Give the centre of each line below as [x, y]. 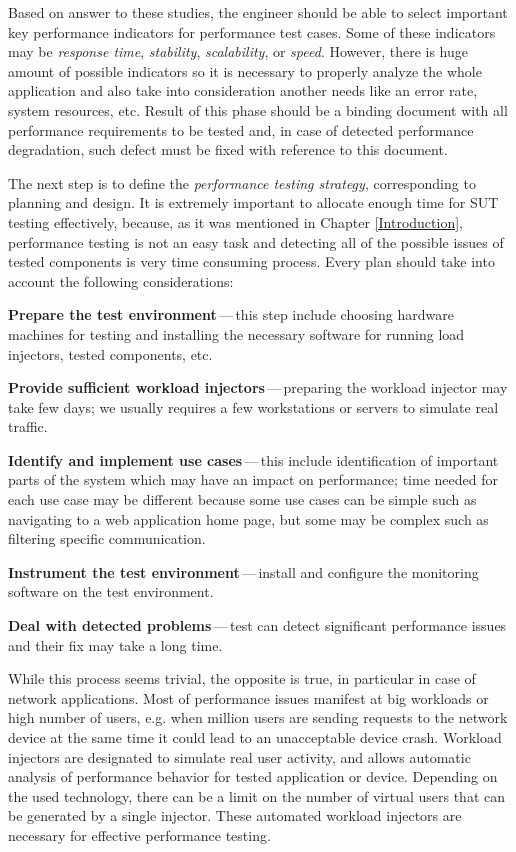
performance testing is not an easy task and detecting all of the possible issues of [256, 241]
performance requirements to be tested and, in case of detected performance [241, 129]
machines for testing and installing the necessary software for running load [236, 333]
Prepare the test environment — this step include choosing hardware [231, 314]
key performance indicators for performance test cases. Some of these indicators [252, 31]
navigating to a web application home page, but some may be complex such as [248, 518]
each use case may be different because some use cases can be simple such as [242, 499]
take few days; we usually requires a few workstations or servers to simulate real [253, 406]
